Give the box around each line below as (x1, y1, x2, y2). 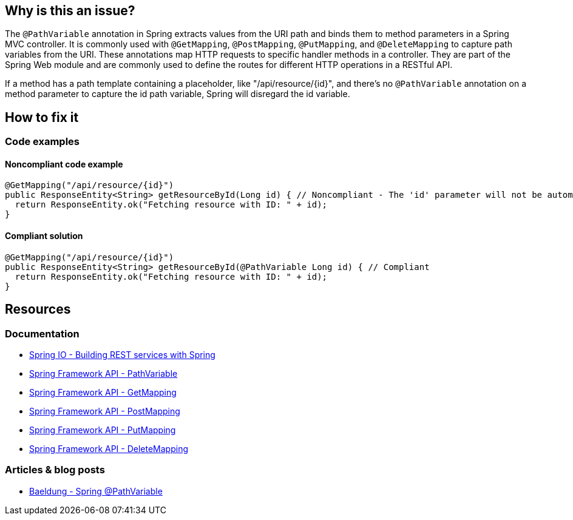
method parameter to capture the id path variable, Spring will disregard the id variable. (5, 89, 350, 100)
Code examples (5, 135, 80, 148)
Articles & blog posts (5, 464, 105, 476)
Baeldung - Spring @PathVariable (29, 485, 163, 496)
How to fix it (5, 109, 79, 125)
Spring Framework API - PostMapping (29, 405, 180, 416)
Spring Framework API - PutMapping (29, 424, 176, 435)
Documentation (5, 327, 80, 340)
